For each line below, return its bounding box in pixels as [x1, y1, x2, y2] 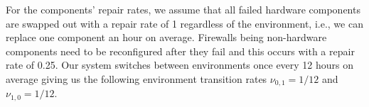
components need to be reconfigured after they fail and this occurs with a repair [6, 43, 355, 58]
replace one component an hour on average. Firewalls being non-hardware [6, 30, 327, 45]
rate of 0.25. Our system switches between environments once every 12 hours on [6, 57, 354, 72]
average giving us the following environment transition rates [6, 71, 267, 86]
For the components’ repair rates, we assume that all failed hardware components [6, 2, 360, 16]
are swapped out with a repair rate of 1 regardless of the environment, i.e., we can [6, 16, 363, 30]
